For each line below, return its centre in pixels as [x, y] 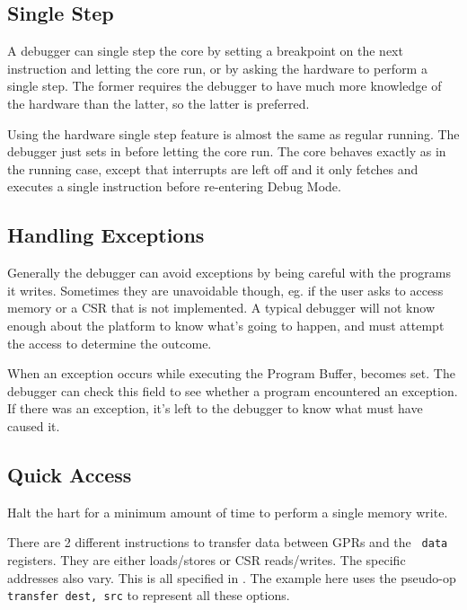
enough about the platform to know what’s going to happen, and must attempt [226, 325]
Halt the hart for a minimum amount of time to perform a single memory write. [228, 512]
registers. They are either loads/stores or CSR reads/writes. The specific [207, 559]
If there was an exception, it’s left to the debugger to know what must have [215, 408]
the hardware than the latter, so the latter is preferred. [159, 103]
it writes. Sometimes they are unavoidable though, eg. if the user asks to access [225, 290]
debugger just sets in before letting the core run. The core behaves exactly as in [227, 151]
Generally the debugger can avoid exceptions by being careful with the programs [229, 273]
